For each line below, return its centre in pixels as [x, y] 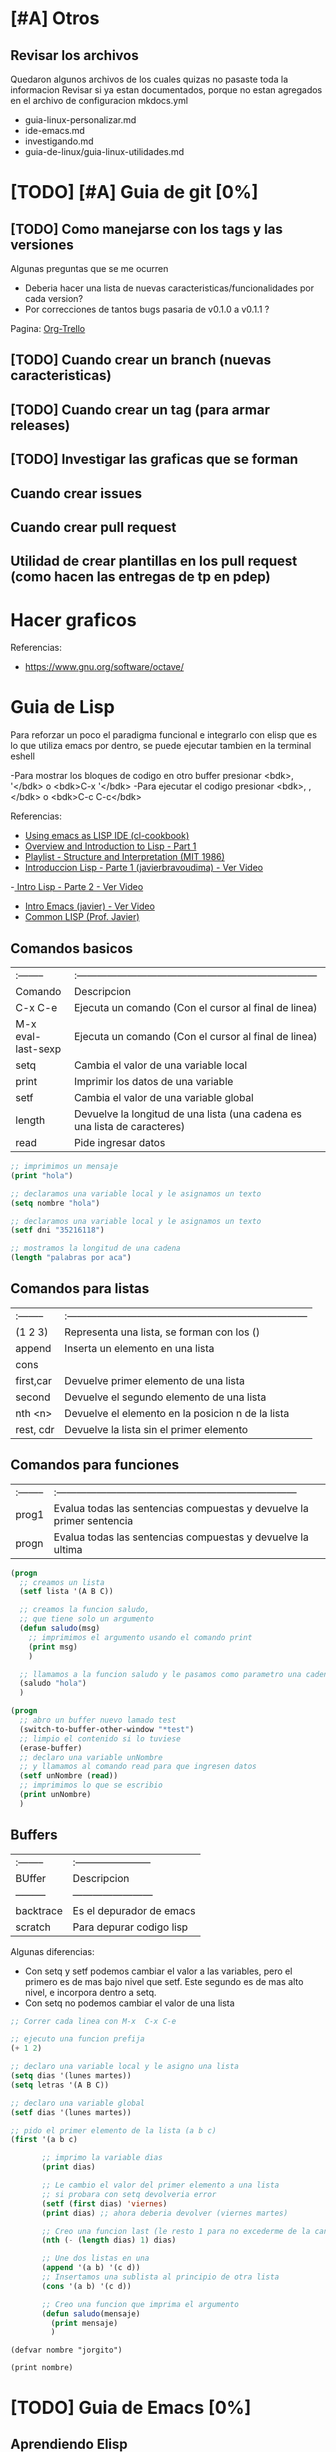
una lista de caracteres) [130, 1127]
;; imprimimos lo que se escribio [91, 1785]
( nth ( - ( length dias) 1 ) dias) [109, 2240]
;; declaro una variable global [77, 2103]
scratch [33, 1927]
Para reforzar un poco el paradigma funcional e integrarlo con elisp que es [164, 735]
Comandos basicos [71, 948]
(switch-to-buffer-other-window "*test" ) [107, 1729]
